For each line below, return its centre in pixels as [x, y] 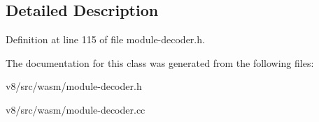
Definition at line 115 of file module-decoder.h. [105, 39]
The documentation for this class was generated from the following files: [160, 62]
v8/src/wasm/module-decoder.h [74, 86]
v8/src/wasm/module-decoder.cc [76, 109]
